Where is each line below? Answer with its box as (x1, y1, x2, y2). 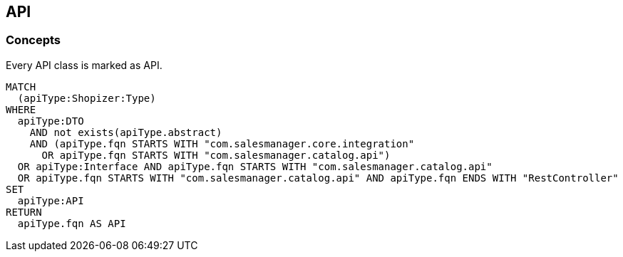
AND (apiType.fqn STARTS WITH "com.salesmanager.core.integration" (29, 137, 415, 150)
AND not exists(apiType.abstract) (29, 126, 222, 138)
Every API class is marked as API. (6, 58, 163, 71)
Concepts (6, 33, 61, 48)
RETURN (6, 206, 42, 218)
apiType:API (17, 194, 84, 206)
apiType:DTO (17, 115, 84, 127)
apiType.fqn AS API (17, 217, 126, 229)
